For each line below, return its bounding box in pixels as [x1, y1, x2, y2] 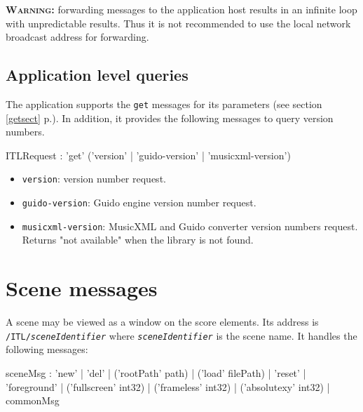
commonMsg [6, 393, 60, 408]
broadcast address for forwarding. [6, 29, 149, 44]
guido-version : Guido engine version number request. [22, 195, 256, 210]
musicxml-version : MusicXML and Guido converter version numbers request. [22, 218, 358, 233]
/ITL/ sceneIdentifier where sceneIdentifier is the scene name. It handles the [6, 328, 357, 343]
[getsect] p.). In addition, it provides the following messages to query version [6, 110, 334, 125]
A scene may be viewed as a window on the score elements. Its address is [6, 314, 319, 329]
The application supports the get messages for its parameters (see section [6, 96, 322, 111]
